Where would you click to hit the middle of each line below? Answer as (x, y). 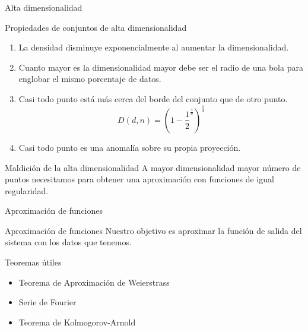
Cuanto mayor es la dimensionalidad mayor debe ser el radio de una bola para (161, 67)
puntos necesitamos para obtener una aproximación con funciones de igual (139, 179)
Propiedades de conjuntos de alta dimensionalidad (96, 27)
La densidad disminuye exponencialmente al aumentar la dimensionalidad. (154, 47)
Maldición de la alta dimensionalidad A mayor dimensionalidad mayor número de (153, 167)
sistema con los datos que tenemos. (68, 242)
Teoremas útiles (33, 262)
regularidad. (27, 190)
